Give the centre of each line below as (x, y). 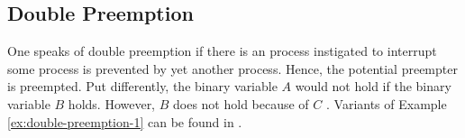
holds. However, (112, 103)
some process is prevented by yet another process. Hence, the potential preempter (232, 68)
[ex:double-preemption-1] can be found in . (125, 121)
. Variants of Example (387, 103)
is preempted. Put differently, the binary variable (142, 86)
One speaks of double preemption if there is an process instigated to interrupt (222, 51)
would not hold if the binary (373, 86)
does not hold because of (241, 103)
